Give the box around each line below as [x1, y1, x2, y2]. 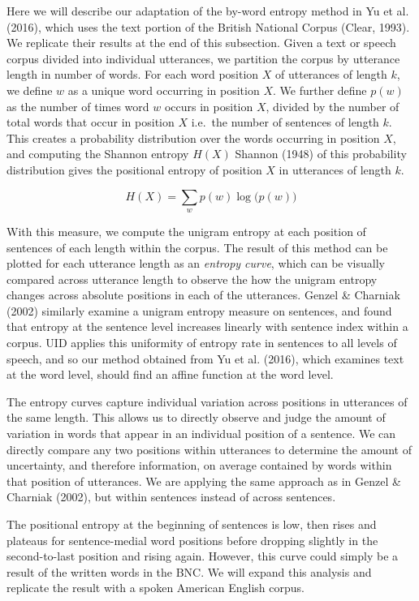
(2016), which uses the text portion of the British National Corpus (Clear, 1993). [6, 18, 410, 35]
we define [6, 81, 53, 98]
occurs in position [164, 97, 253, 114]
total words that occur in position [6, 114, 175, 131]
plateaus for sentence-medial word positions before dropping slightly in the [6, 531, 378, 548]
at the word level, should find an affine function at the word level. [6, 366, 334, 383]
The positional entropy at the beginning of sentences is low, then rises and [6, 516, 377, 533]
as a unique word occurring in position [67, 81, 260, 98]
